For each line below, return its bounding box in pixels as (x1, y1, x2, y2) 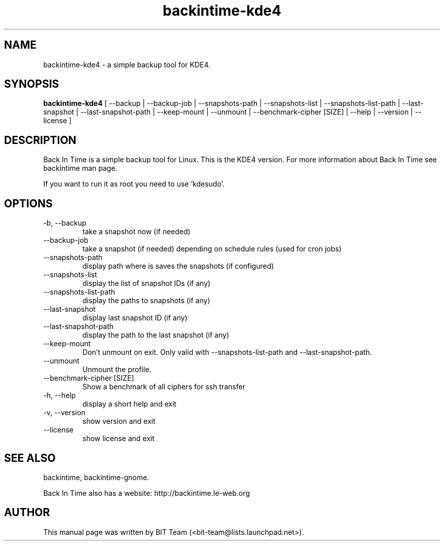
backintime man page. (43, 164, 118, 173)
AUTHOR (4, 506, 50, 519)
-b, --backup (43, 219, 87, 228)
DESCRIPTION (4, 133, 77, 147)
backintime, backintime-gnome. (43, 473, 150, 482)
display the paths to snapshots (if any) (82, 296, 210, 305)
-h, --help (43, 391, 76, 400)
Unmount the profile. (82, 365, 152, 374)
